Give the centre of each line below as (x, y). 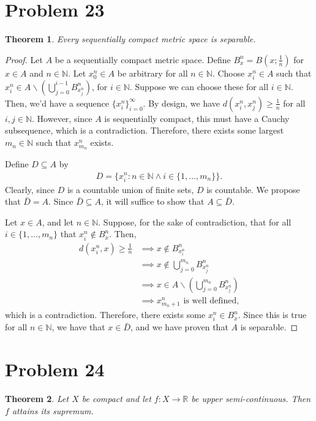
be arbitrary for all (152, 73)
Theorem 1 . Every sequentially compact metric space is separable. (130, 39)
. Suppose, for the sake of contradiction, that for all (195, 222)
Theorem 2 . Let (37, 399)
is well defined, (211, 301)
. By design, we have (182, 103)
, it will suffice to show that (152, 201)
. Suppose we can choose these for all (199, 86)
